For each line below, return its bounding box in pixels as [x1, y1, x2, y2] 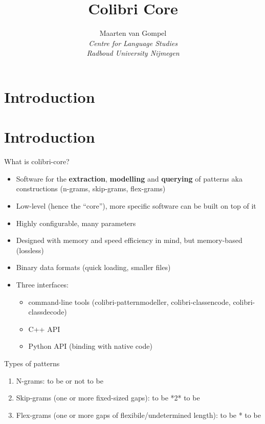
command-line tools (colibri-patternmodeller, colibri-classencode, [28, 296, 231, 307]
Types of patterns [4, 358, 60, 368]
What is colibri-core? [4, 156, 70, 167]
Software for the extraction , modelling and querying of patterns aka [16, 173, 242, 184]
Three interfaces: [16, 279, 69, 289]
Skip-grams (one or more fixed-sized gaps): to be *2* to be [16, 392, 200, 403]
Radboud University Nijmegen [86, 48, 180, 58]
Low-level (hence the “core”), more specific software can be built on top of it [16, 200, 256, 211]
